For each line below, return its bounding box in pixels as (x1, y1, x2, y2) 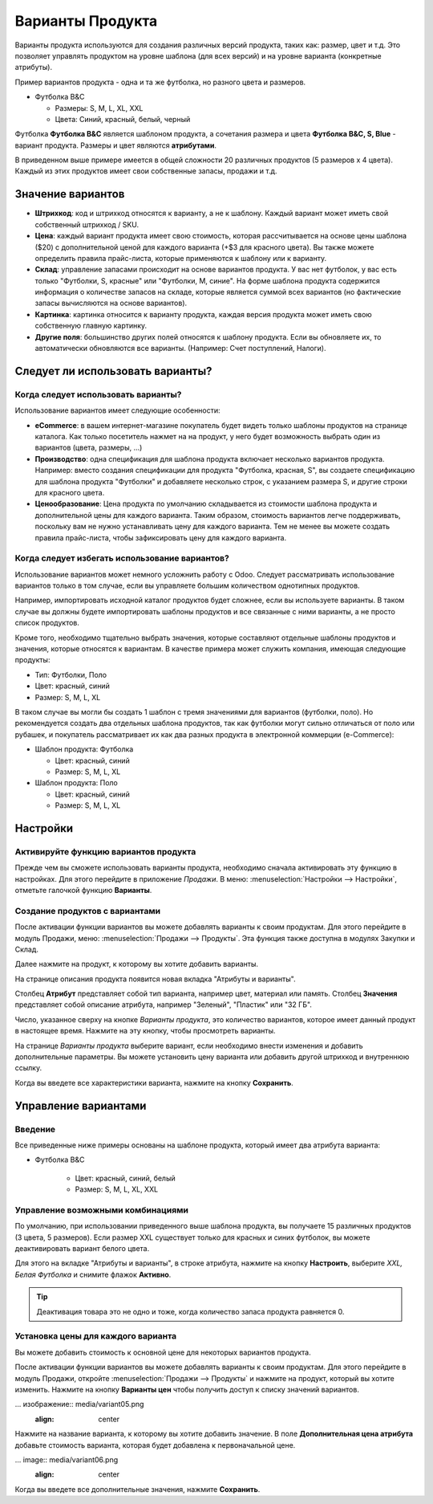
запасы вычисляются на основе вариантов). (34, 298, 188, 308)
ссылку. (14, 1063, 42, 1073)
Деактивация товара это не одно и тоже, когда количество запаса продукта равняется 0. (36, 1306, 345, 1316)
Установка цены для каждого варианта (14, 1331, 177, 1342)
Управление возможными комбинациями (14, 1204, 188, 1216)
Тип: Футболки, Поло (34, 670, 107, 679)
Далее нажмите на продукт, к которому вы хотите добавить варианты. (14, 960, 259, 969)
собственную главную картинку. (34, 321, 148, 331)
